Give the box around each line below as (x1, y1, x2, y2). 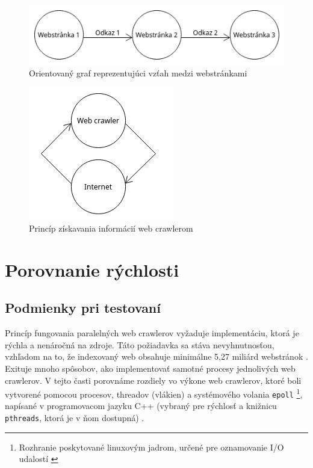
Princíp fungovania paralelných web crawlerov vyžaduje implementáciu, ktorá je (5, 327, 299, 339)
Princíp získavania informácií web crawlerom (29, 222, 193, 234)
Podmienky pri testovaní (5, 298, 161, 317)
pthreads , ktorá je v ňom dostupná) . (5, 411, 144, 424)
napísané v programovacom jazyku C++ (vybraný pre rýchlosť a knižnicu (5, 399, 277, 412)
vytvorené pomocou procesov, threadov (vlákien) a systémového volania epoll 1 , (5, 386, 303, 400)
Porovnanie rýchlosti (5, 257, 179, 282)
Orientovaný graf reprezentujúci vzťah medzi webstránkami (29, 66, 247, 79)
